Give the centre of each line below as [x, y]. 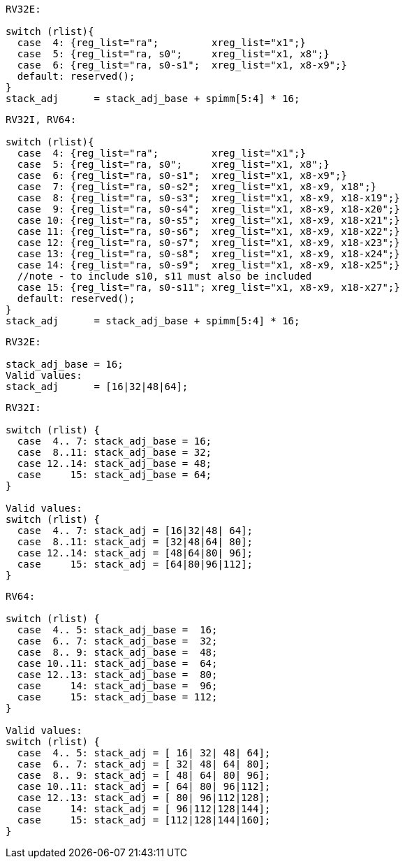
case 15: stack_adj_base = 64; [115, 475]
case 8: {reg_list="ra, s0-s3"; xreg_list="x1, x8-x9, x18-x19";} [208, 198]
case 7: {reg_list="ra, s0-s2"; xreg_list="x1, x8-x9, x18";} [197, 187]
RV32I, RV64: [41, 120]
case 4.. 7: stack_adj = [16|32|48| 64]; [135, 531]
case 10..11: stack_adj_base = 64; [117, 663]
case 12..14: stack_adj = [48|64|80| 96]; [135, 553]
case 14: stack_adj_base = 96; [117, 686]
